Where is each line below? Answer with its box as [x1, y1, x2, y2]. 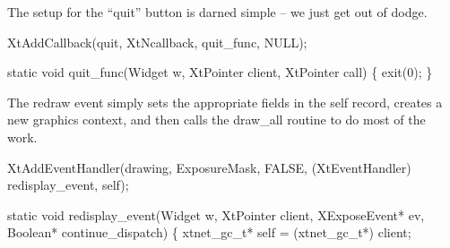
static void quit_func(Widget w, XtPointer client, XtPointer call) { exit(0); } [7, 63, 433, 81]
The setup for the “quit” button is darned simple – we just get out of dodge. [7, 3, 428, 21]
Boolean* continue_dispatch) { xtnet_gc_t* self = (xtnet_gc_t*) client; [7, 223, 411, 242]
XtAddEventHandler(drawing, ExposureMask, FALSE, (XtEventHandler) [7, 158, 411, 176]
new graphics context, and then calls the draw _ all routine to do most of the [7, 110, 426, 129]
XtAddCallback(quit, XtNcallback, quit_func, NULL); [7, 32, 307, 51]
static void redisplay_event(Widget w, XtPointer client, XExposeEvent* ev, [7, 205, 425, 224]
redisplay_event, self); [7, 175, 129, 194]
